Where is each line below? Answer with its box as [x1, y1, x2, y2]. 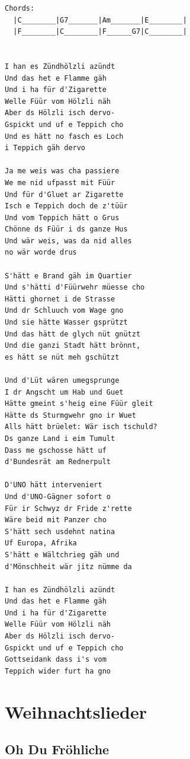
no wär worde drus [5, 248, 77, 257]
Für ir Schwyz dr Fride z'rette [5, 504, 132, 513]
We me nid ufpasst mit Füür [5, 178, 115, 187]
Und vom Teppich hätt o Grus [5, 213, 120, 222]
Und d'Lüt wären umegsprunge [5, 376, 120, 385]
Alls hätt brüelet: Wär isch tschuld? [5, 423, 157, 431]
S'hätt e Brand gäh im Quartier [5, 271, 132, 280]
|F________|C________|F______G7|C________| [13, 27, 187, 36]
